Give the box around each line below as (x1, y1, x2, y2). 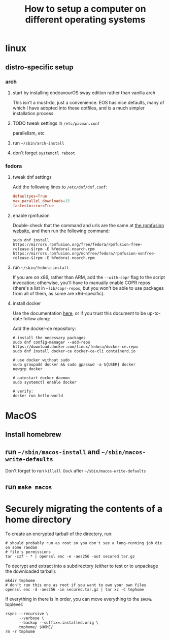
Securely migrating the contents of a (5, 503, 163, 514)
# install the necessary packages (12, 335, 86, 340)
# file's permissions (5, 549, 51, 554)
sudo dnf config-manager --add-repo (12, 340, 90, 345)
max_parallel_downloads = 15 (12, 199, 70, 204)
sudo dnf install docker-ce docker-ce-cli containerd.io (12, 348, 136, 354)
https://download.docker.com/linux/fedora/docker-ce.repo (12, 344, 138, 349)
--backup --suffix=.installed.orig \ (18, 620, 99, 625)
